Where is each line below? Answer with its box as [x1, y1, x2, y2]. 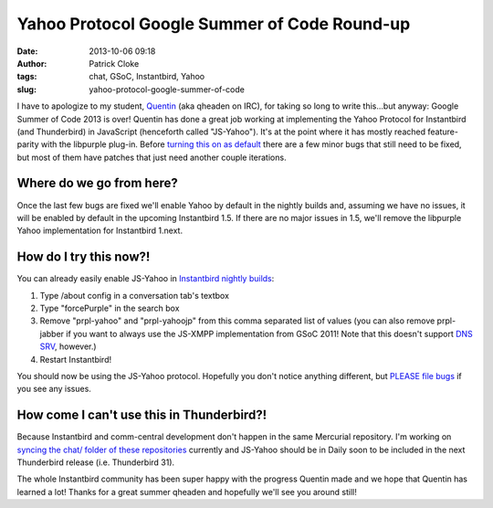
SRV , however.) [39, 341, 97, 352]
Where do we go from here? [16, 175, 178, 191]
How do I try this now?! [16, 249, 151, 265]
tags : [16, 71, 37, 82]
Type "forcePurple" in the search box [39, 302, 180, 314]
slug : [16, 83, 37, 95]
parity [16, 139, 40, 150]
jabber [39, 328, 64, 339]
